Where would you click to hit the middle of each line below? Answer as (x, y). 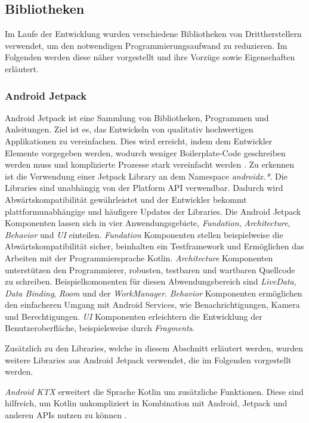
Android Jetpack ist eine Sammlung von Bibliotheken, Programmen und (137, 117)
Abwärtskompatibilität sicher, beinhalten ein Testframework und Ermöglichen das (154, 246)
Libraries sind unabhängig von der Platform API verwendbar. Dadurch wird (144, 188)
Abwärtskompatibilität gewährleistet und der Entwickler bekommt (126, 199)
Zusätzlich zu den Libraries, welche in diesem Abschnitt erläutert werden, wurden (154, 348)
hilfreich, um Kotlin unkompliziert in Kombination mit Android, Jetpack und (146, 403)
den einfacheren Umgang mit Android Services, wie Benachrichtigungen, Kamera (152, 305)
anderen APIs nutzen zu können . (66, 415)
